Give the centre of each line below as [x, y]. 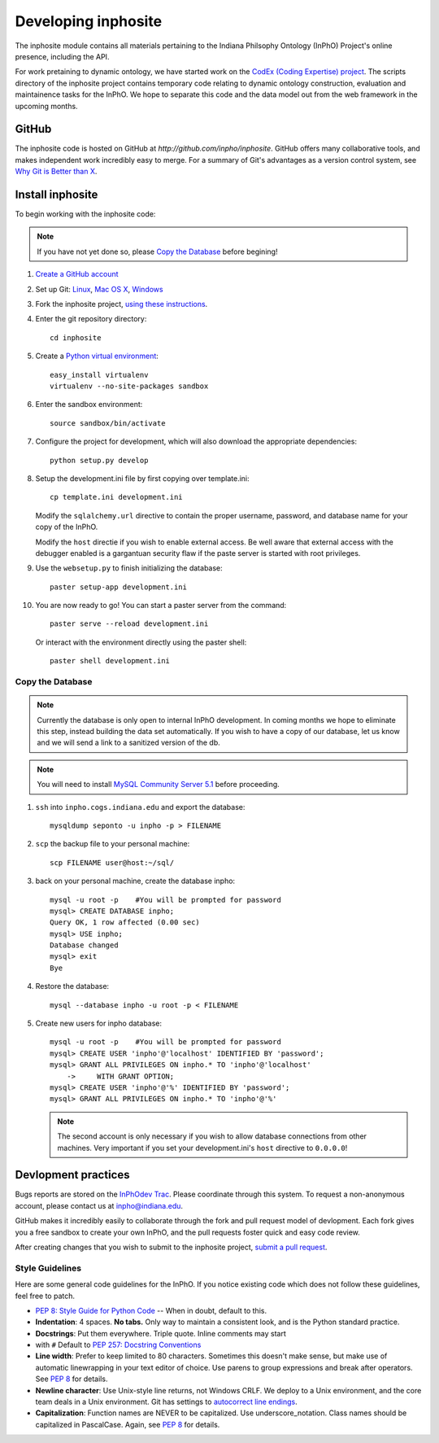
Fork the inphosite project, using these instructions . [122, 304]
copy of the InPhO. [67, 527]
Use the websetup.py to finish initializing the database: [129, 568]
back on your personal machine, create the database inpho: [135, 881]
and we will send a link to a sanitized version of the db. [129, 743]
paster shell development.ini [110, 661]
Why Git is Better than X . [56, 172]
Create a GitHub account [77, 274]
